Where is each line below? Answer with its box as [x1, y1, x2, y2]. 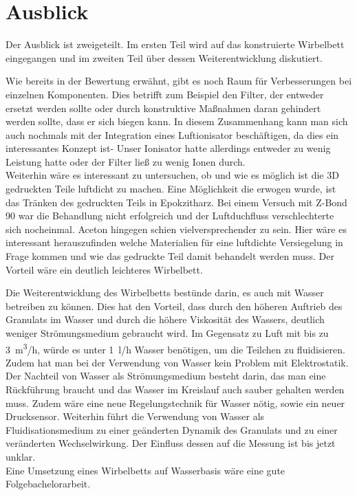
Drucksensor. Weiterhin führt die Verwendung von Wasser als [6, 409, 265, 423]
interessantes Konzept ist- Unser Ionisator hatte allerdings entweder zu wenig [6, 141, 331, 155]
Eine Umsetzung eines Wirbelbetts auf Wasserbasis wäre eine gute [6, 463, 285, 477]
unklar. [6, 450, 36, 463]
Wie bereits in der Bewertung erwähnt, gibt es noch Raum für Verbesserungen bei [6, 74, 352, 88]
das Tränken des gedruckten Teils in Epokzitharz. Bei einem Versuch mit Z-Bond [6, 195, 347, 209]
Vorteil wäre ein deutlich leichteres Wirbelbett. [6, 262, 203, 276]
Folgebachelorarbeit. [6, 476, 91, 491]
